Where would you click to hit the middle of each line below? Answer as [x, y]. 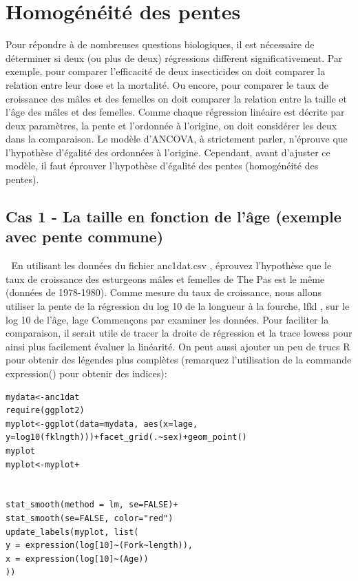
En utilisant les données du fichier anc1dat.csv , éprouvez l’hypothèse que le [171, 265]
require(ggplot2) [45, 411]
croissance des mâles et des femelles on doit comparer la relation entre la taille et [177, 98]
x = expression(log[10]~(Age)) [77, 559]
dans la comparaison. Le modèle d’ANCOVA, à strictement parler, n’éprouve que [177, 139]
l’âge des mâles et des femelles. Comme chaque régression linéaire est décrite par [175, 112]
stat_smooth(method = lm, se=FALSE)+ [92, 505]
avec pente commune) [85, 236]
